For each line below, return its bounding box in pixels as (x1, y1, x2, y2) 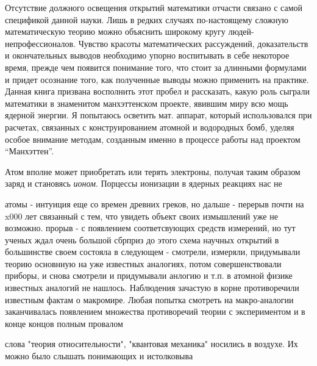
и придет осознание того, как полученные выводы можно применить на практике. (5, 73, 309, 85)
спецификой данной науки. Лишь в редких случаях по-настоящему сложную (5, 13, 288, 26)
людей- (228, 25, 254, 38)
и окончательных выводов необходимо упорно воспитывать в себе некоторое (5, 49, 290, 62)
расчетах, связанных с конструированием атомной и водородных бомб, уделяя (5, 120, 294, 133)
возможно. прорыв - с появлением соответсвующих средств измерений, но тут (5, 221, 296, 234)
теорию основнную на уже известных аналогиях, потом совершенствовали (5, 257, 282, 270)
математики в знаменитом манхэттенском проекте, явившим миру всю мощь (5, 96, 288, 109)
